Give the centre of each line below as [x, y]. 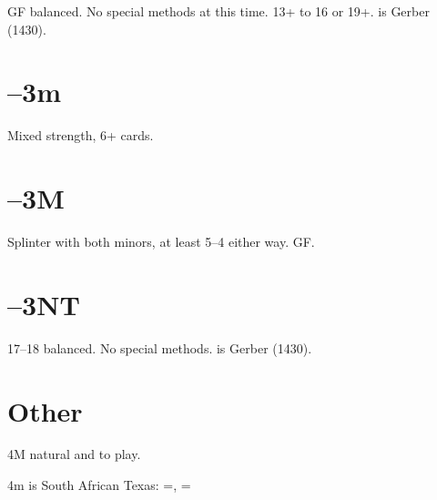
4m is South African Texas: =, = [99, 485]
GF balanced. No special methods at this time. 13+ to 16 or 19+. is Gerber [218, 11]
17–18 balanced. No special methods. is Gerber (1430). [160, 347]
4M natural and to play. [74, 454]
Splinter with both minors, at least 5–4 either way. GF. [161, 242]
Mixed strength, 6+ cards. [81, 135]
